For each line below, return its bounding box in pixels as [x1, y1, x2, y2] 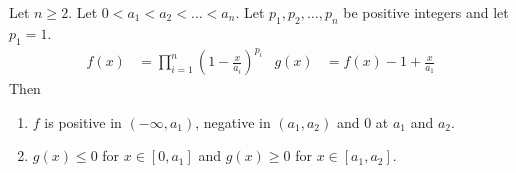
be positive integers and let [343, 2, 509, 22]
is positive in [44, 111, 122, 132]
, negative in [195, 111, 271, 132]
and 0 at [336, 111, 389, 132]
